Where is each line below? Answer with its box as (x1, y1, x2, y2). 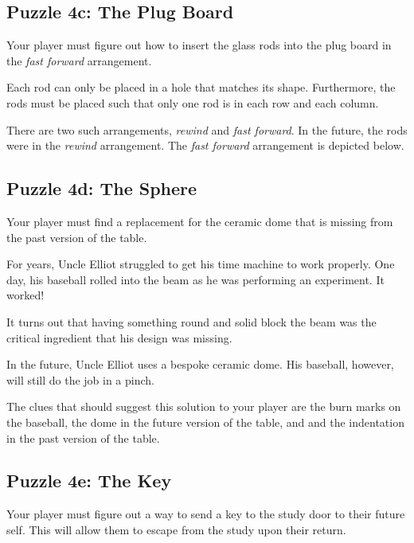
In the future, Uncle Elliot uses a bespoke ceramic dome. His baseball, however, (6, 356, 394, 373)
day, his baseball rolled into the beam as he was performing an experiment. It (6, 271, 385, 287)
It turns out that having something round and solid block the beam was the (6, 313, 377, 330)
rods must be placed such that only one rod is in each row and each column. (6, 94, 379, 111)
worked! (6, 287, 45, 303)
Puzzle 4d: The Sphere (6, 176, 197, 201)
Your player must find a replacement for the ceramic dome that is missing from (6, 213, 393, 229)
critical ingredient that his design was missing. (6, 329, 232, 346)
